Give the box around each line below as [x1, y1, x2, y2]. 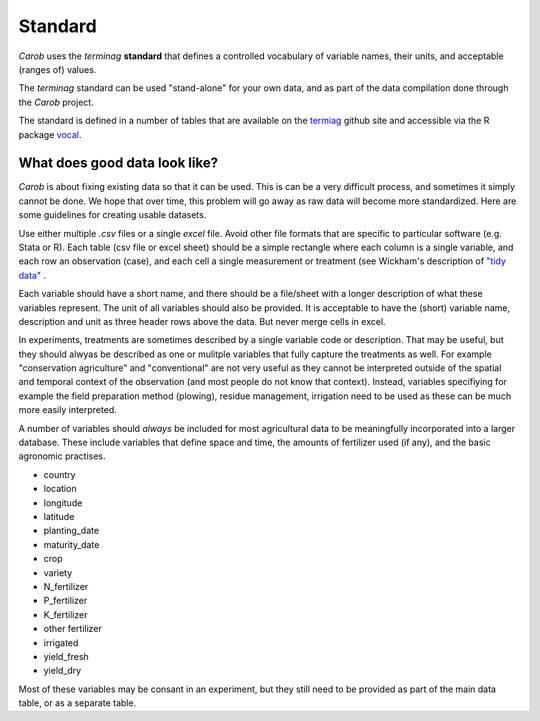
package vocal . [18, 128, 82, 140]
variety [43, 566, 73, 579]
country [43, 468, 76, 480]
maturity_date [43, 538, 100, 550]
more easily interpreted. [18, 404, 117, 416]
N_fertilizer [43, 580, 89, 592]
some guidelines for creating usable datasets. [18, 209, 207, 221]
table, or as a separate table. [18, 697, 137, 709]
